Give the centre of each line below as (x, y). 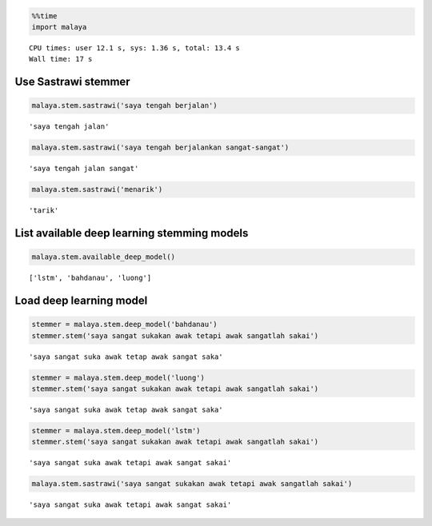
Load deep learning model (81, 301)
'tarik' (44, 211)
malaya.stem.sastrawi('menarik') (97, 189)
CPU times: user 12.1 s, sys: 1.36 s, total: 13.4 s (134, 48)
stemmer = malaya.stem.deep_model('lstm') (116, 430)
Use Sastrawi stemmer (73, 82)
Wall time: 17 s (61, 59)
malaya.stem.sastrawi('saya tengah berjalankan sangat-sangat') (160, 147)
